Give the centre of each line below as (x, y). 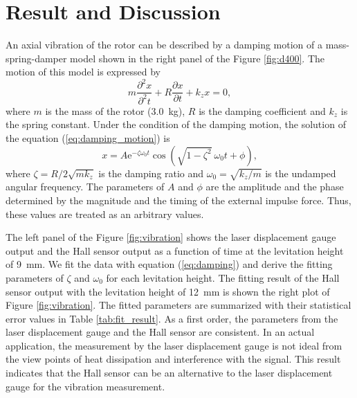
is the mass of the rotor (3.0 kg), (115, 110)
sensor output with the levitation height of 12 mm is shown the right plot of (168, 291)
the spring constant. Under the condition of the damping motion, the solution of (176, 124)
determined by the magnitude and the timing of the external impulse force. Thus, (178, 200)
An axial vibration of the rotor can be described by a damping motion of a (164, 45)
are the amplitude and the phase (275, 187)
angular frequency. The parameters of (85, 187)
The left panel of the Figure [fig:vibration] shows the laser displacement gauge (171, 237)
